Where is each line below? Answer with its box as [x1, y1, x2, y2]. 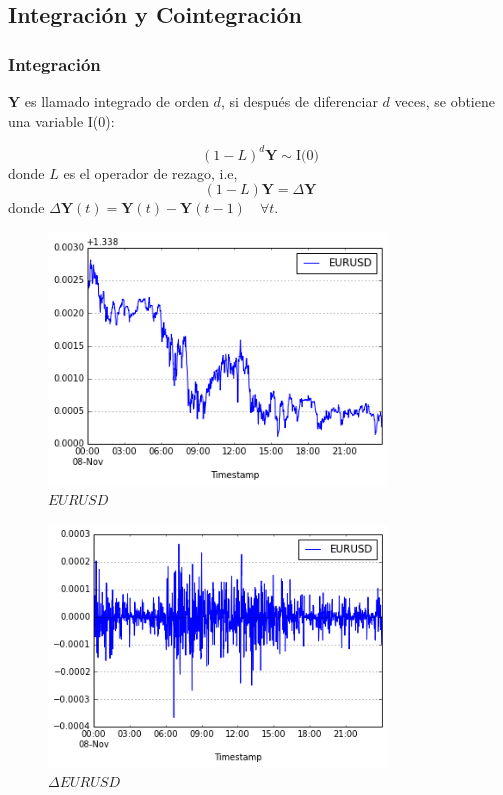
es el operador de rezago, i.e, [63, 162, 238, 183]
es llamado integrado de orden [24, 91, 209, 111]
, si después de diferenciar [220, 91, 378, 111]
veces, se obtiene [394, 91, 495, 111]
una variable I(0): [8, 110, 115, 131]
